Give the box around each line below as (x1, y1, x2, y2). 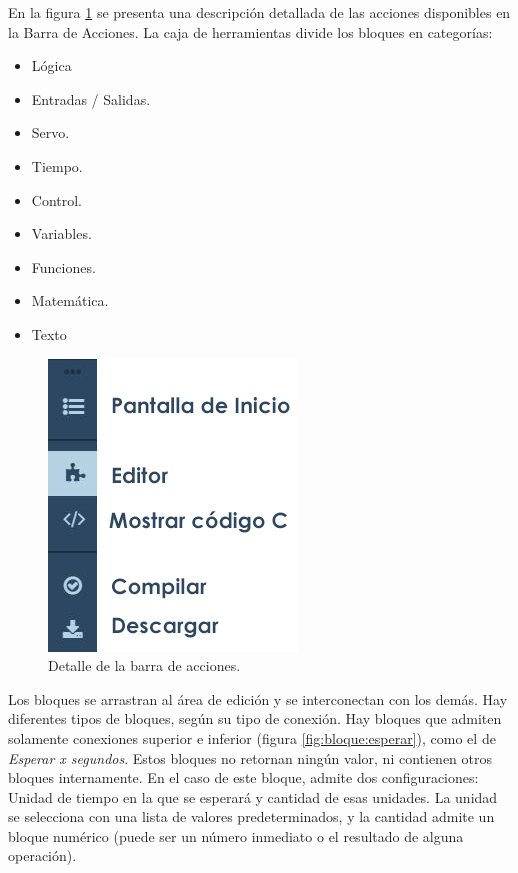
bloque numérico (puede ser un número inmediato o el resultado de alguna (8, 825, 464, 846)
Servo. (31, 122, 70, 143)
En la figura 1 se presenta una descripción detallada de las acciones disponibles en (8, 2, 511, 22)
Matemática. (31, 290, 109, 311)
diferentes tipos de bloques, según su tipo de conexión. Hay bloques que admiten (8, 708, 502, 729)
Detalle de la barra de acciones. (48, 655, 241, 676)
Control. (31, 189, 83, 210)
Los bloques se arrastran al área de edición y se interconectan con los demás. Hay (8, 688, 508, 709)
